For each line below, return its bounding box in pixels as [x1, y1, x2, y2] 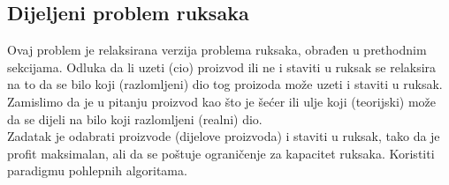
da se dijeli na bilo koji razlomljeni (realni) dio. [7, 109, 263, 128]
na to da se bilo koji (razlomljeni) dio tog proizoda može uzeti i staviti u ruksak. [7, 75, 443, 93]
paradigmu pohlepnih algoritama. [7, 161, 187, 180]
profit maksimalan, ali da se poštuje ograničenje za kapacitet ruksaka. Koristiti [7, 144, 435, 162]
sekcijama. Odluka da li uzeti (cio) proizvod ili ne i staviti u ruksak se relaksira [7, 57, 437, 76]
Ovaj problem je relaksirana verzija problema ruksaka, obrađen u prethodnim [7, 41, 427, 59]
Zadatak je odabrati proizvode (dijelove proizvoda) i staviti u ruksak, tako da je [7, 127, 440, 145]
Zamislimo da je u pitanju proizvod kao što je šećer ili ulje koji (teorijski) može [7, 92, 436, 110]
